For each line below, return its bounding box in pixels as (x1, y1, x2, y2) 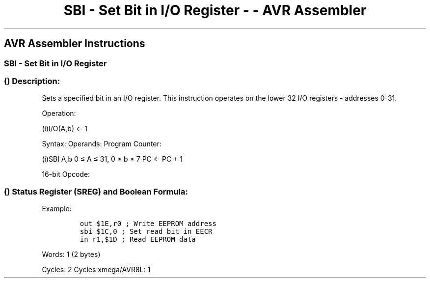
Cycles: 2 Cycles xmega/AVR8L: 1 (42, 265, 151, 274)
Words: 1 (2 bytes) (42, 250, 101, 259)
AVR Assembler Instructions (4, 37, 145, 50)
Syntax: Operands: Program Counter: (42, 140, 161, 148)
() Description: (4, 76, 60, 86)
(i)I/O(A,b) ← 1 (42, 124, 87, 133)
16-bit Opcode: (42, 170, 90, 179)
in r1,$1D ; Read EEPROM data (80, 235, 196, 244)
